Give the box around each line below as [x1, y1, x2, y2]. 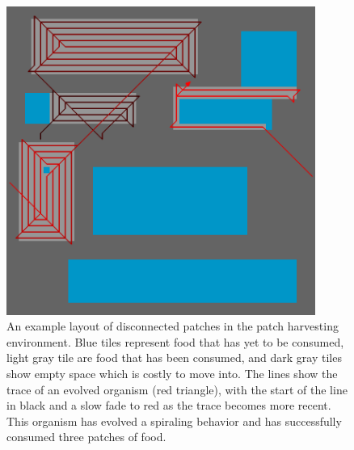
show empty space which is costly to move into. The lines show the [6, 364, 338, 381]
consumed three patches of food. [6, 428, 166, 445]
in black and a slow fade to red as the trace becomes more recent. [6, 397, 331, 414]
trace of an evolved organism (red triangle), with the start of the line [6, 381, 348, 397]
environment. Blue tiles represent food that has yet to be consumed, [6, 333, 344, 350]
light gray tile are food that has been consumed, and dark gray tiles [6, 349, 342, 366]
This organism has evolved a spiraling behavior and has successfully [6, 412, 342, 429]
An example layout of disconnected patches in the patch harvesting [6, 318, 339, 334]
